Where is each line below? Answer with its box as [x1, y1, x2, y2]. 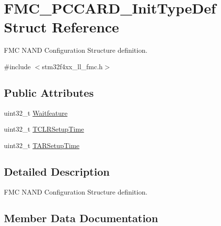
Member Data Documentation [4, 210, 158, 225]
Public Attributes [4, 85, 94, 100]
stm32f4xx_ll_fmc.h [42, 61, 103, 71]
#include [4, 61, 31, 71]
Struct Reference [4, 17, 119, 37]
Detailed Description [4, 164, 110, 179]
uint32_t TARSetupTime [4, 140, 79, 150]
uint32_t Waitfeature [4, 107, 68, 118]
